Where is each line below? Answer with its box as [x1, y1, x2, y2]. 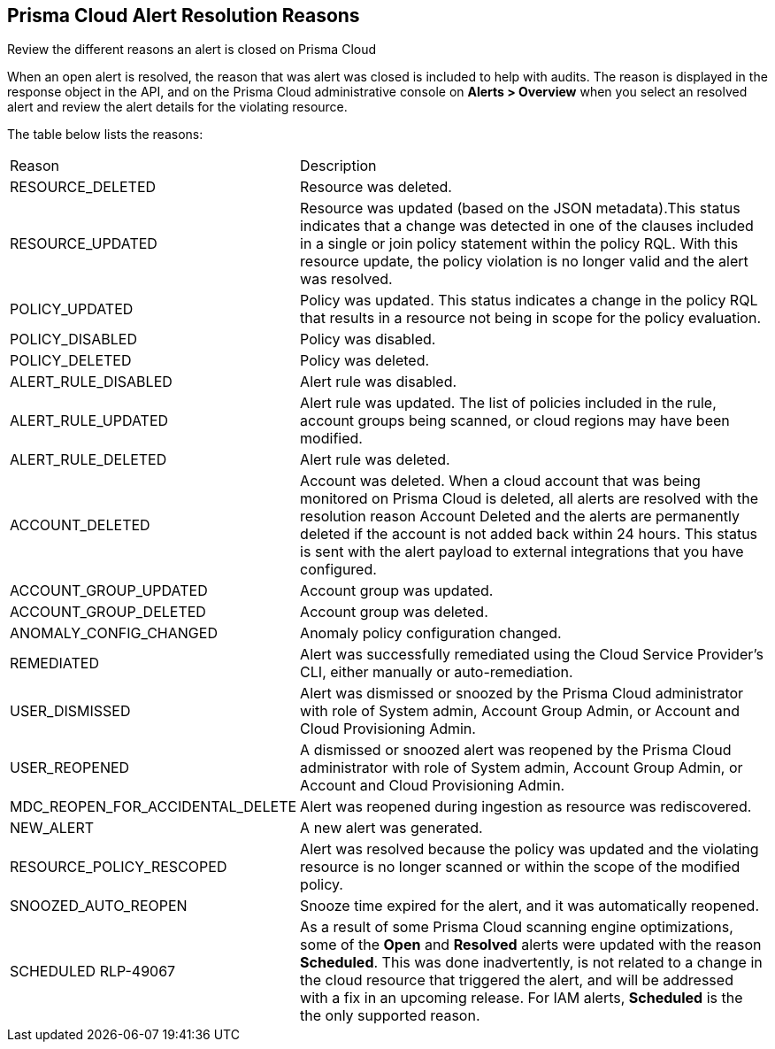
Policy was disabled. [300, 330, 436, 349]
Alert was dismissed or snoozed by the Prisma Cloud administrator [300, 684, 744, 703]
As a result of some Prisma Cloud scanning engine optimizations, [300, 918, 733, 937]
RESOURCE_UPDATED [10, 235, 157, 253]
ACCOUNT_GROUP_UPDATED [10, 582, 208, 600]
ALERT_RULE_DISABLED [10, 373, 173, 391]
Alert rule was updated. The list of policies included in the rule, [300, 394, 717, 413]
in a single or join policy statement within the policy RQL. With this [300, 235, 739, 253]
